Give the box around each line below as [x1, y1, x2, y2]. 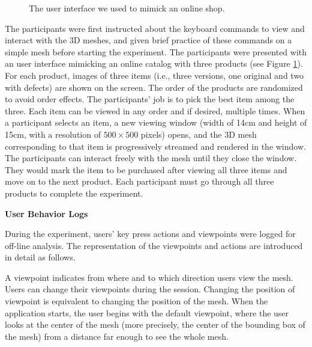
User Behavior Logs [5, 207, 88, 220]
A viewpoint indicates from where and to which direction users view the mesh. [5, 271, 293, 283]
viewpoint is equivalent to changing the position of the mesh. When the [5, 295, 268, 307]
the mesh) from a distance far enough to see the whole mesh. [5, 330, 229, 342]
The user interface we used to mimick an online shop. [29, 2, 225, 14]
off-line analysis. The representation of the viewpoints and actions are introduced [5, 239, 303, 251]
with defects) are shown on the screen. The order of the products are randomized [5, 81, 303, 93]
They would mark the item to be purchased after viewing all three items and [5, 163, 287, 176]
